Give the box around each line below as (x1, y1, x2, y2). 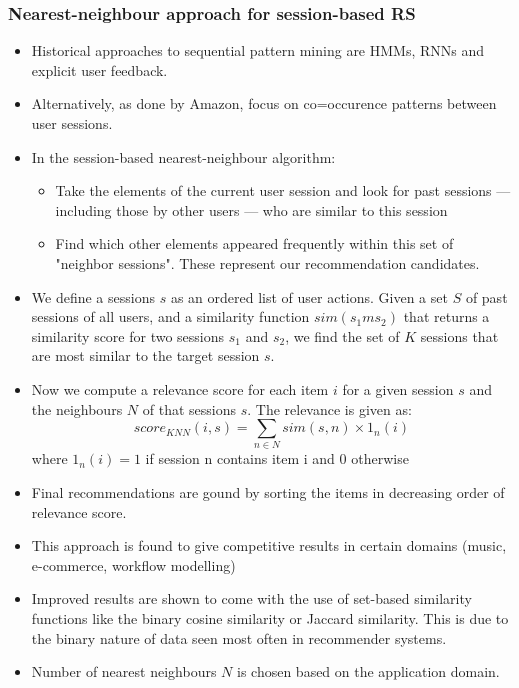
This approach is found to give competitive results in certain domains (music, (31, 535, 507, 556)
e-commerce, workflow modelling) (31, 554, 236, 575)
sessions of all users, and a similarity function (31, 306, 310, 327)
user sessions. (31, 113, 113, 133)
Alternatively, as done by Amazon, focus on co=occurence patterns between (31, 93, 497, 114)
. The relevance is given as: (247, 398, 412, 419)
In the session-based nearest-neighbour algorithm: (31, 146, 336, 167)
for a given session (342, 378, 454, 399)
